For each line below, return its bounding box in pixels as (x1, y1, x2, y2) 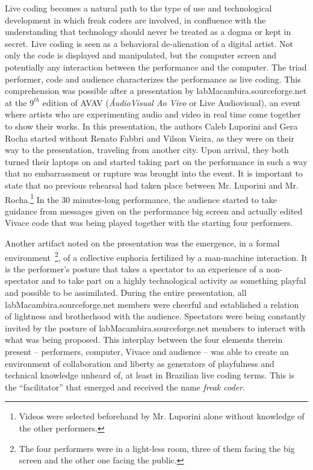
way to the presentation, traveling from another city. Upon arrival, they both (5, 143, 289, 156)
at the (5, 96, 27, 108)
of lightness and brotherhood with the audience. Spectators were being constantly (5, 310, 306, 322)
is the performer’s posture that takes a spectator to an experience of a (5, 262, 264, 275)
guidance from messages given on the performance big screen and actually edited (5, 204, 303, 217)
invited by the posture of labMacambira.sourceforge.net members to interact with (5, 321, 306, 334)
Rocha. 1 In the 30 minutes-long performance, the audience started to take (5, 191, 277, 205)
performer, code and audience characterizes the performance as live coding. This (5, 72, 301, 85)
